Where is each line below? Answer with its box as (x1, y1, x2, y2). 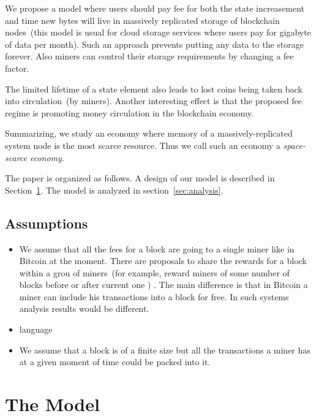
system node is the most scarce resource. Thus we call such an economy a (5, 138, 280, 151)
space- (283, 138, 306, 151)
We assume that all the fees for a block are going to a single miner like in (19, 242, 295, 255)
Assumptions (5, 213, 88, 232)
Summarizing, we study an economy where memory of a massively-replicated (5, 127, 293, 140)
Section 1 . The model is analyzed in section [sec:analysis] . (5, 183, 224, 196)
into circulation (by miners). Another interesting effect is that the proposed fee (5, 94, 303, 107)
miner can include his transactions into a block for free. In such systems (19, 290, 289, 303)
